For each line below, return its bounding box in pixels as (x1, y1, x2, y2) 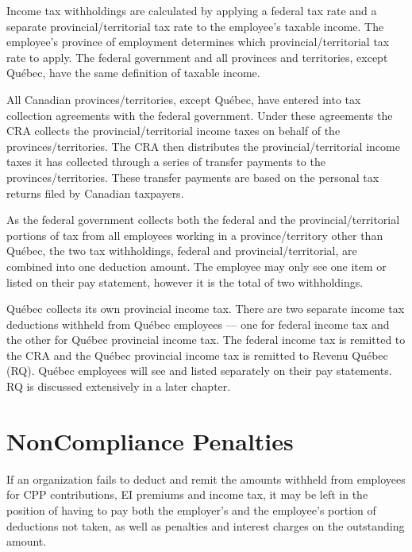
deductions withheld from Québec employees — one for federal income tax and (6, 315, 390, 332)
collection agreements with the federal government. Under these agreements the (6, 106, 393, 123)
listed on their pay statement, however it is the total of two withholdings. (6, 273, 364, 290)
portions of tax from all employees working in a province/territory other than (6, 226, 383, 243)
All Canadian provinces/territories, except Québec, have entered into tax (6, 91, 361, 107)
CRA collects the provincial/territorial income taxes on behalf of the (6, 122, 341, 139)
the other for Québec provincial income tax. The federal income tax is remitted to (6, 331, 406, 348)
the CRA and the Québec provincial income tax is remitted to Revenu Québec (6, 346, 388, 363)
